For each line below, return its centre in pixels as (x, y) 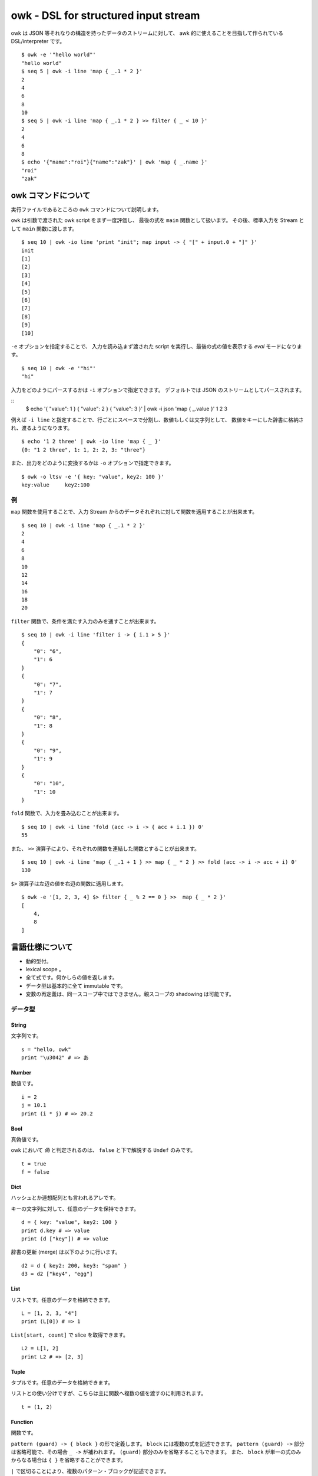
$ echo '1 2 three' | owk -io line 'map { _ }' (91, 442)
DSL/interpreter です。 (38, 41)
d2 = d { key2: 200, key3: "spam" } (74, 1266)
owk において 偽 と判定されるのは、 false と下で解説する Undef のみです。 (103, 1150)
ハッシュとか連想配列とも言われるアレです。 (65, 1198)
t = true (34, 1164)
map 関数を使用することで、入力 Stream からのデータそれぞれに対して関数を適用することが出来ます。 (134, 512)
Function (22, 1422)
